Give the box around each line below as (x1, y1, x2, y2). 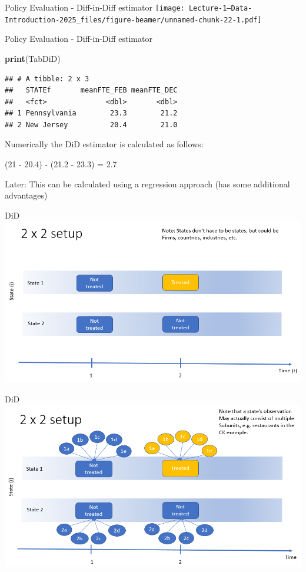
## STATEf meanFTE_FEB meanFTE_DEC (5, 86, 178, 95)
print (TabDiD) (5, 52, 61, 64)
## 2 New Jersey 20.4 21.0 (5, 120, 178, 129)
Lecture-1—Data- (188, 4, 252, 12)
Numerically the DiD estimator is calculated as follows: (5, 138, 204, 150)
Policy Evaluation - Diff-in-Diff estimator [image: (5, 1, 185, 13)
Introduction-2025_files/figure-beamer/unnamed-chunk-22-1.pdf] (5, 15, 262, 24)
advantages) (5, 189, 48, 201)
